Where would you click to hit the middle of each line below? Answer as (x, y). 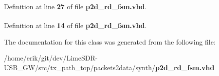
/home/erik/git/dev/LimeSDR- (51, 58)
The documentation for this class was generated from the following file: (110, 41)
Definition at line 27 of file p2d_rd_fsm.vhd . (75, 6)
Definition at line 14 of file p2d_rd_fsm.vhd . (75, 25)
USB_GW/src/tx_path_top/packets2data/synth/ (80, 67)
